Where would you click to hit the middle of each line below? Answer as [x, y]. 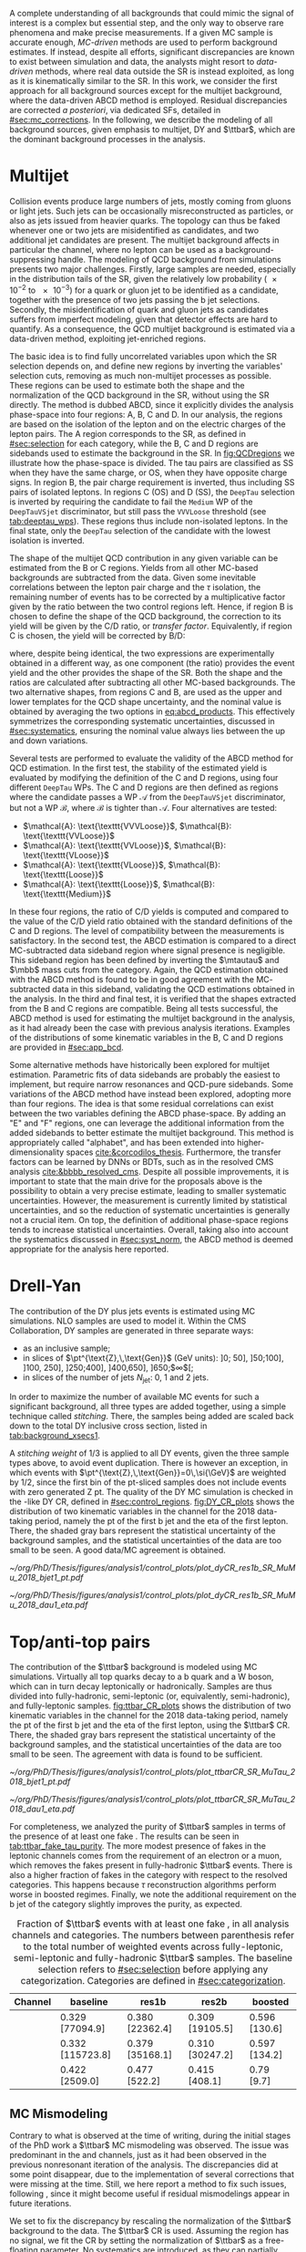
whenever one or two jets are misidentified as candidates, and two [134, 230]
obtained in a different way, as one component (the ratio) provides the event [152, 663]
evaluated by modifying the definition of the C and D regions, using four [144, 777]
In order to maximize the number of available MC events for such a [134, 1397]
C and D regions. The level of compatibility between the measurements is [147, 930]
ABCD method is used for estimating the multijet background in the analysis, [153, 1018]
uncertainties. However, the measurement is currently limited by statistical [148, 1200]
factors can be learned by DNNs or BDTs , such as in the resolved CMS [142, 1161]
